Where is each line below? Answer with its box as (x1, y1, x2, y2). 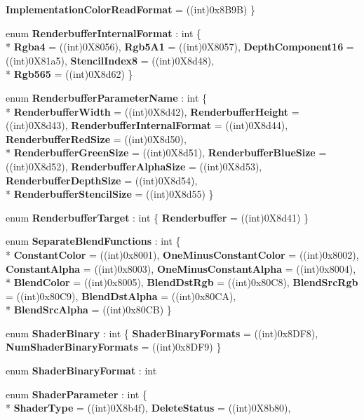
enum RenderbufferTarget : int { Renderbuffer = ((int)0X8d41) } (6, 210, 309, 224)
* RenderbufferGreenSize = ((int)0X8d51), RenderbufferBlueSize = (6, 145, 327, 160)
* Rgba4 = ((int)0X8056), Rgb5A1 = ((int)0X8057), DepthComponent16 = (6, 39, 354, 54)
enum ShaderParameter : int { (6, 386, 147, 401)
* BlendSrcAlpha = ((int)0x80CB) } (6, 302, 172, 317)
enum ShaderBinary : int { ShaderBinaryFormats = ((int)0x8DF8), (6, 325, 318, 340)
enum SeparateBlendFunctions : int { (6, 233, 181, 248)
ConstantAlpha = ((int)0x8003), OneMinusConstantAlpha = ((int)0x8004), (6, 261, 356, 276)
